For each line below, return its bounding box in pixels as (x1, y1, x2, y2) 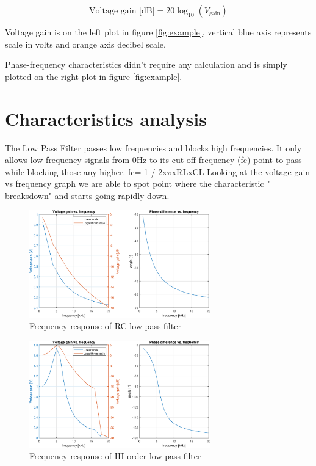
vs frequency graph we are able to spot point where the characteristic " (5, 177, 270, 190)
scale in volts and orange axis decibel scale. (5, 37, 166, 50)
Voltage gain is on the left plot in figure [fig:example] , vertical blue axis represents (5, 26, 312, 38)
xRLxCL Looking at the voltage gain (171, 165, 311, 178)
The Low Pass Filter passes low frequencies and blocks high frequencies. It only (5, 141, 302, 154)
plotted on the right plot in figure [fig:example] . (5, 70, 182, 82)
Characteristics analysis (5, 106, 207, 131)
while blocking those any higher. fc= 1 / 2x (5, 165, 167, 178)
